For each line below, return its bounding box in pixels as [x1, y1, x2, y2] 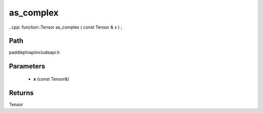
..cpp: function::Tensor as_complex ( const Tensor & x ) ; [9, 24, 122, 30]
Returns [9, 89, 34, 97]
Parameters [9, 62, 45, 70]
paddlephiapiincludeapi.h [9, 49, 60, 55]
